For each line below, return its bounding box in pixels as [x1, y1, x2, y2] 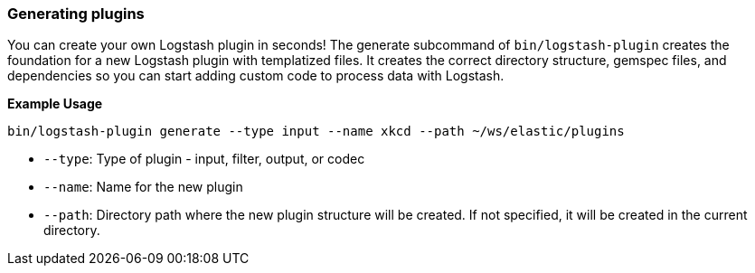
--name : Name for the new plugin [43, 179, 243, 195]
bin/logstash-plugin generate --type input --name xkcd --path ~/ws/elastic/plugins [7, 124, 625, 139]
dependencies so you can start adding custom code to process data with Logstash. [7, 68, 505, 84]
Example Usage [7, 96, 103, 112]
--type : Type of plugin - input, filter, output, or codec [43, 151, 365, 167]
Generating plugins [7, 5, 145, 23]
